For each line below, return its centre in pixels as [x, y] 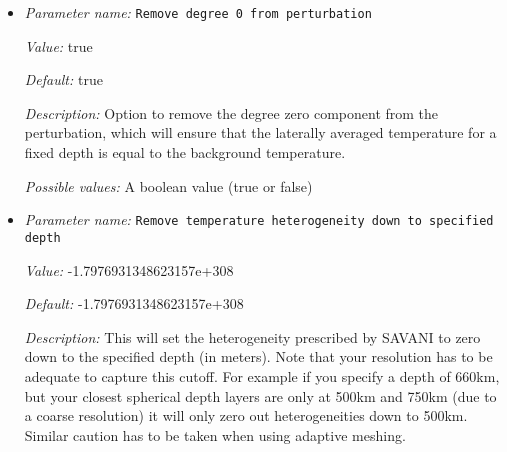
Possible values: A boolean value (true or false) [168, 185]
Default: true [63, 79]
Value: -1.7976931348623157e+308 [129, 269]
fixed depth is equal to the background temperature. [185, 152]
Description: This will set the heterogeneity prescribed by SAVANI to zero [252, 336]
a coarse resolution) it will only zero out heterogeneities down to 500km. [246, 415]
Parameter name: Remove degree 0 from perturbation [198, 12]
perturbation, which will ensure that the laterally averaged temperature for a [260, 132]
